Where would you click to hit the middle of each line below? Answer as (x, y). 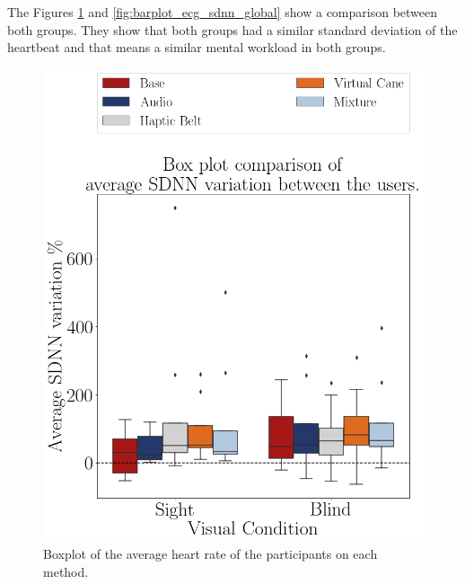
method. (66, 571)
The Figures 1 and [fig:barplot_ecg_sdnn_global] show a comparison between (223, 12)
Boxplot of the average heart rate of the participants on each (211, 554)
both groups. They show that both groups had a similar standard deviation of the (232, 29)
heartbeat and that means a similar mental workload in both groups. (197, 47)
